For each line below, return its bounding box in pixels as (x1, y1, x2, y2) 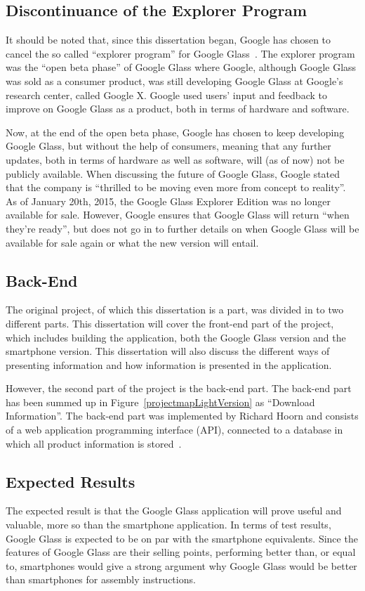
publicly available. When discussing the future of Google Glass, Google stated (6, 166, 340, 181)
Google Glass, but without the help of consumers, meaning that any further (6, 138, 331, 153)
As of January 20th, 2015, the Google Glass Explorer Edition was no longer (6, 193, 331, 208)
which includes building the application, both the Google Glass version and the (6, 330, 346, 344)
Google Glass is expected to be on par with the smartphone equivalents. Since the (6, 531, 358, 545)
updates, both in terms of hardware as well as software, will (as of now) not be (6, 152, 345, 167)
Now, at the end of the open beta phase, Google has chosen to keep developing (6, 124, 345, 139)
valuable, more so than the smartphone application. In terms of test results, (6, 517, 331, 532)
